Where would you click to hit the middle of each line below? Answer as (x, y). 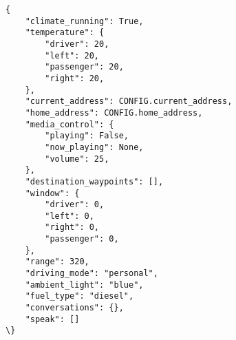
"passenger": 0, (82, 239)
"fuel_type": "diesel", (79, 296)
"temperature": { (65, 33)
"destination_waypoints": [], (94, 181)
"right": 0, (72, 227)
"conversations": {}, (74, 308)
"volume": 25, (77, 159)
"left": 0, (69, 216)
